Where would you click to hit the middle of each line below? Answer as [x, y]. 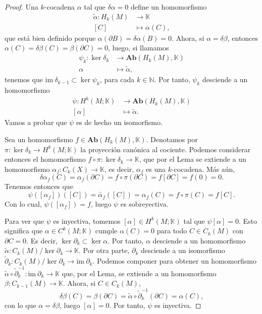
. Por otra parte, [104, 250]
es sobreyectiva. [144, 204]
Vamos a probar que [36, 122]
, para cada [117, 79]
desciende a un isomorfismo [183, 250]
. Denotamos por [172, 139]
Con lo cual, [23, 204]
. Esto [248, 221]
